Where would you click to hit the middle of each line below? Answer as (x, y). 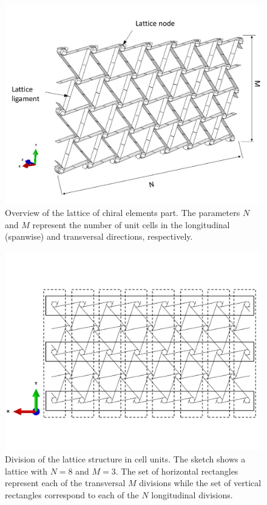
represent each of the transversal (65, 483)
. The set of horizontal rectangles (177, 471)
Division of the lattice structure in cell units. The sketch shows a (125, 459)
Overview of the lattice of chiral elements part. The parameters (123, 213)
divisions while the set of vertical (200, 483)
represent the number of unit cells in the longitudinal (131, 224)
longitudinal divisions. (192, 494)
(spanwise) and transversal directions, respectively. (99, 236)
